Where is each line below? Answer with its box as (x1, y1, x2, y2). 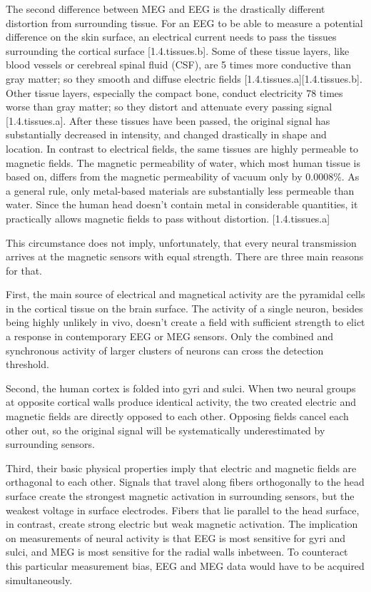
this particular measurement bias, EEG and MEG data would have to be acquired (6, 558, 365, 573)
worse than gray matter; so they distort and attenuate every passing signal (6, 99, 332, 114)
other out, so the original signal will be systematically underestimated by (6, 422, 325, 437)
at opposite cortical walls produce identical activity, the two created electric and (6, 394, 357, 409)
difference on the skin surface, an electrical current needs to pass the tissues (6, 29, 337, 44)
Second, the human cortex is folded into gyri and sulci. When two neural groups (6, 380, 356, 395)
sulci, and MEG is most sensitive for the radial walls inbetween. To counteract (6, 544, 348, 559)
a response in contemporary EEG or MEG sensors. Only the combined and (6, 329, 334, 344)
